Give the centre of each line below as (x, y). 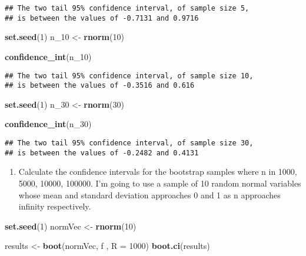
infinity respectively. (55, 206)
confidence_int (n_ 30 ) (48, 124)
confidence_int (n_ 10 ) (48, 56)
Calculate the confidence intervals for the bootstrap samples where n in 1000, (158, 172)
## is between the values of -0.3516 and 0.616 (100, 86)
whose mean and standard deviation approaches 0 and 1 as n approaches (149, 195)
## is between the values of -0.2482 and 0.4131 (102, 153)
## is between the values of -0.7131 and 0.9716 (102, 18)
